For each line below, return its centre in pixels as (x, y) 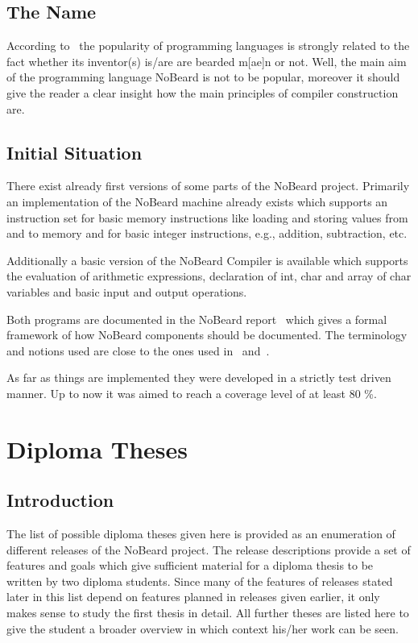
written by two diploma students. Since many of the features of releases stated (200, 581)
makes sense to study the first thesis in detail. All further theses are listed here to (208, 613)
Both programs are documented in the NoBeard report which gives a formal (197, 319)
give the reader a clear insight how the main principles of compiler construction (203, 92)
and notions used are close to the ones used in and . (138, 350)
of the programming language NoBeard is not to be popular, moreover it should (203, 77)
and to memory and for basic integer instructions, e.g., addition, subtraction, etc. (207, 233)
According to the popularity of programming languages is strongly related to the (208, 46)
